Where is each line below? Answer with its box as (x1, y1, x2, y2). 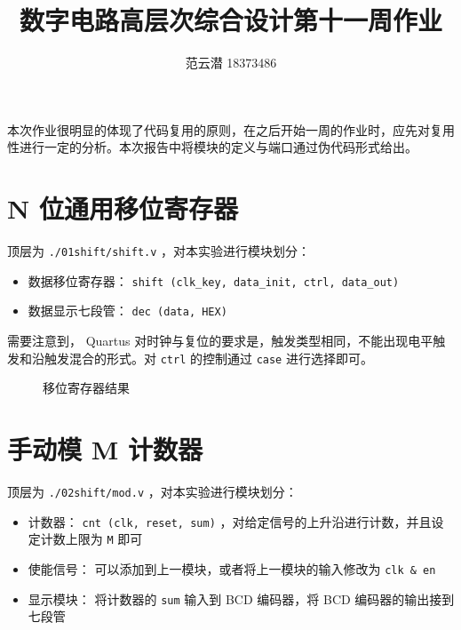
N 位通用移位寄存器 (7, 190, 238, 227)
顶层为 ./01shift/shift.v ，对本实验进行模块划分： (7, 242, 311, 260)
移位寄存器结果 (43, 379, 130, 397)
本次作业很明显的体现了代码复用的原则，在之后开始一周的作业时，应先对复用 (7, 120, 455, 139)
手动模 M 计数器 (7, 431, 203, 467)
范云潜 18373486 (185, 53, 277, 72)
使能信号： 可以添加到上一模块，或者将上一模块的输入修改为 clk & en (28, 559, 436, 578)
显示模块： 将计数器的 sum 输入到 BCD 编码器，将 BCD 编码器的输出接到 (28, 589, 455, 608)
